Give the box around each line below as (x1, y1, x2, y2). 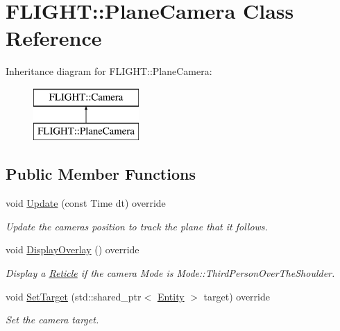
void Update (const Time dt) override (6, 196, 166, 210)
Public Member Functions (6, 163, 196, 185)
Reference (6, 24, 102, 52)
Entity (157, 289, 185, 303)
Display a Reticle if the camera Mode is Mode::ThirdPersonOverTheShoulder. (6, 266, 335, 280)
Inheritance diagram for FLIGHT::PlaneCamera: (6, 64, 212, 78)
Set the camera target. (6, 312, 99, 327)
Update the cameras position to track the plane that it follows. (6, 219, 268, 233)
